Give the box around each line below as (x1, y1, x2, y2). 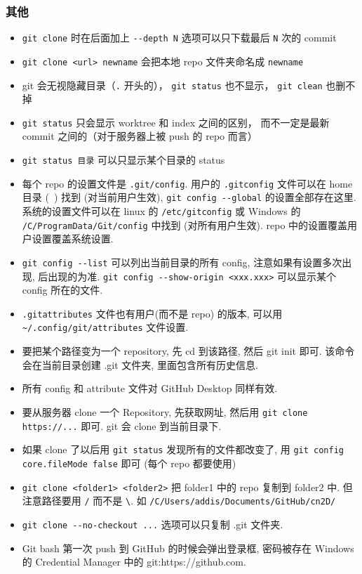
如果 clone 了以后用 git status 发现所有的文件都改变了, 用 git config (22, 442, 344, 457)
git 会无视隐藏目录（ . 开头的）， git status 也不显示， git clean (22, 77, 323, 92)
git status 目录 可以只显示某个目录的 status (22, 152, 225, 167)
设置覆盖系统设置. (32, 231, 114, 246)
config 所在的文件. (22, 282, 103, 297)
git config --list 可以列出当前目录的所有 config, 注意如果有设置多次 (22, 254, 342, 269)
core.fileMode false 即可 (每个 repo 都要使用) (22, 455, 236, 470)
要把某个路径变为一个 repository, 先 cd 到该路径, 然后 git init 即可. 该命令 (22, 344, 355, 358)
